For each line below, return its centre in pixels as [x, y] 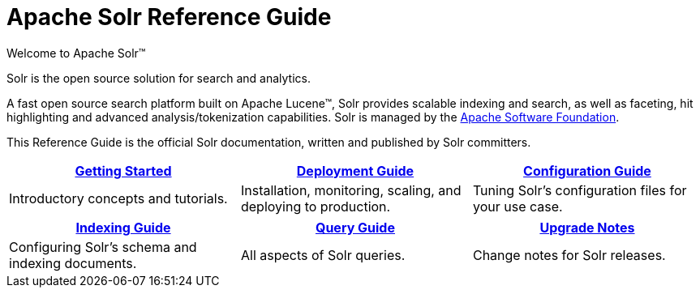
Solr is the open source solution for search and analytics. [159, 78]
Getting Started [123, 170]
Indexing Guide [123, 227]
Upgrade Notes [587, 227]
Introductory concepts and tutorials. [118, 198]
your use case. [517, 206]
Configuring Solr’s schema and [103, 247]
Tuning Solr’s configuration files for [580, 190]
